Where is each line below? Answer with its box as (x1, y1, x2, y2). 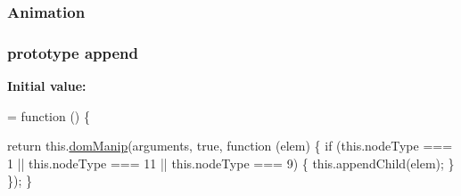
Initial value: (7, 77, 86, 95)
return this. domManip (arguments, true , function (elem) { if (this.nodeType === (7, 136, 453, 155)
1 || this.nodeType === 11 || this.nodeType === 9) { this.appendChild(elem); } (7, 153, 455, 172)
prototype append (7, 41, 139, 63)
